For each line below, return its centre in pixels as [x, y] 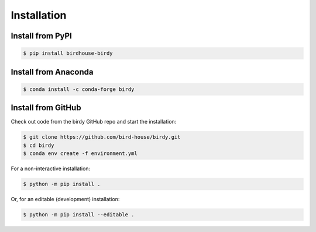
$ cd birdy [39, 145]
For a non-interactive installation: [51, 168]
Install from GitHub [46, 108]
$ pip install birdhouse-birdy [68, 53]
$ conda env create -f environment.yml [80, 154]
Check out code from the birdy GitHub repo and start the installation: [94, 122]
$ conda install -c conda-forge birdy [79, 89]
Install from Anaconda [52, 72]
